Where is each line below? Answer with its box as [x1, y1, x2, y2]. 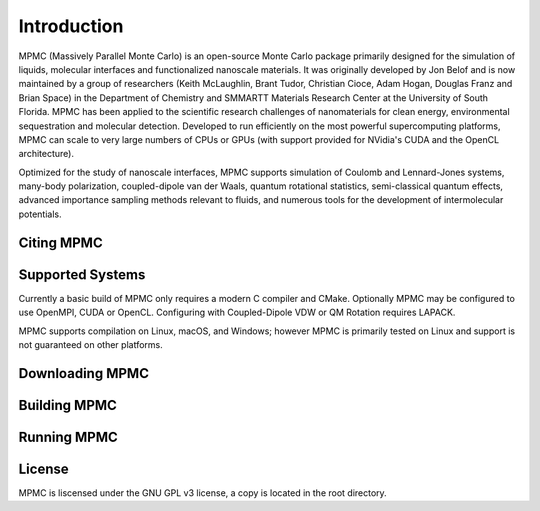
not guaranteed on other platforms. [18, 338, 164, 350]
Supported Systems [18, 266, 146, 283]
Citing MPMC [18, 234, 104, 251]
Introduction [18, 15, 124, 37]
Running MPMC [18, 428, 119, 445]
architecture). [18, 148, 75, 160]
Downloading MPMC [18, 365, 150, 382]
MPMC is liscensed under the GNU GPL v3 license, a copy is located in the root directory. [18, 486, 387, 499]
